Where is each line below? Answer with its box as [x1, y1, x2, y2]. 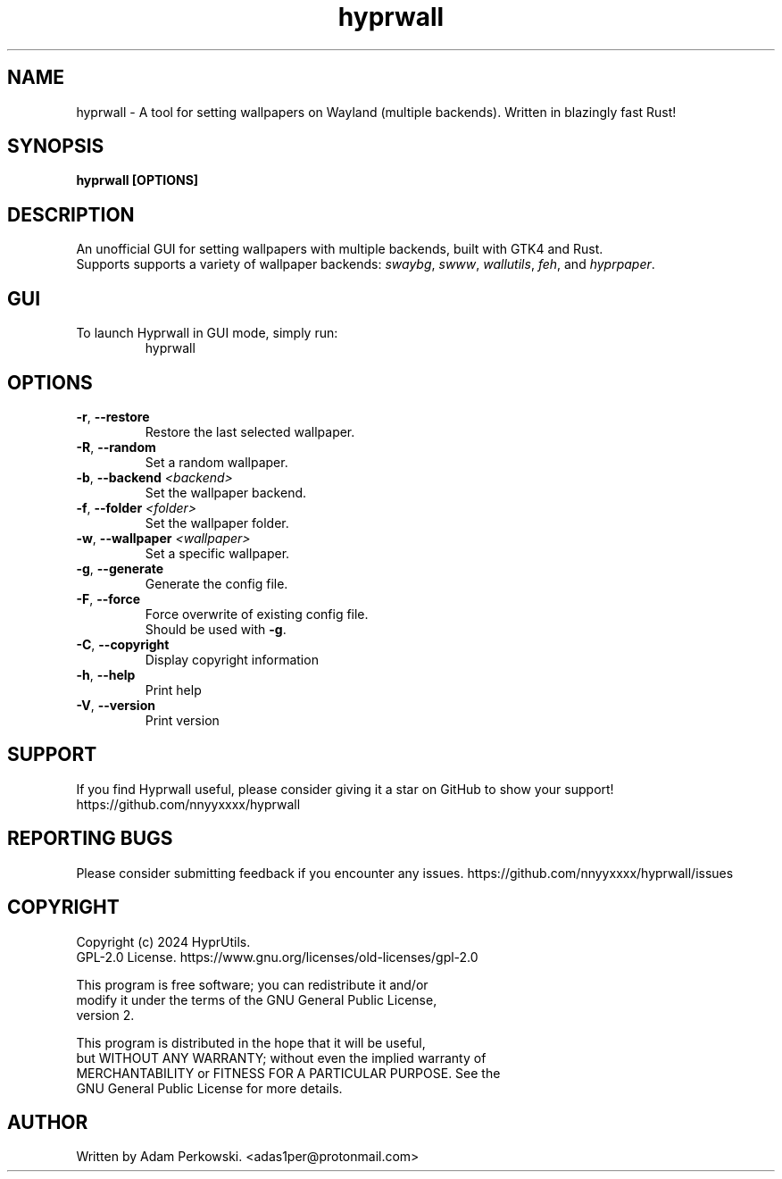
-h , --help [76, 666, 136, 682]
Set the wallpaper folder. [145, 514, 289, 531]
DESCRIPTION [7, 203, 135, 226]
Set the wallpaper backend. [145, 484, 307, 500]
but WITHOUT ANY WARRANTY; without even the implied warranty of [76, 1049, 487, 1066]
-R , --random [76, 439, 156, 455]
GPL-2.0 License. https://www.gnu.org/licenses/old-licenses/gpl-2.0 [76, 949, 478, 965]
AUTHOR [7, 1110, 88, 1133]
